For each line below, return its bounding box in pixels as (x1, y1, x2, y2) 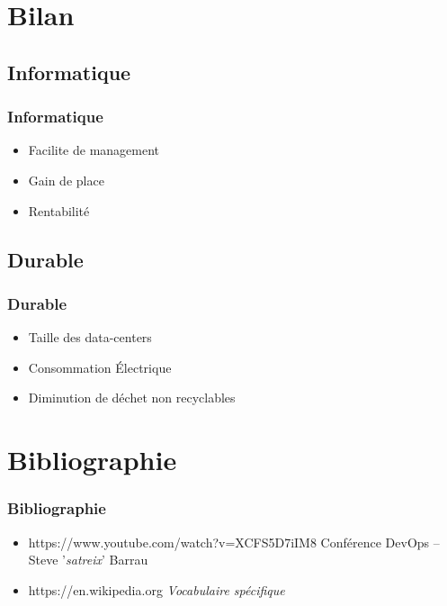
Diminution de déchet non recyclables (28, 388, 236, 407)
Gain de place (28, 170, 104, 189)
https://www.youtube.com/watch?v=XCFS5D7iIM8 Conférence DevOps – (28, 532, 440, 551)
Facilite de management (28, 140, 160, 159)
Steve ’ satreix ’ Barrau (28, 550, 148, 569)
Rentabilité (28, 201, 90, 220)
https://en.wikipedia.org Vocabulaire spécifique (28, 580, 285, 599)
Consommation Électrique (28, 357, 172, 376)
